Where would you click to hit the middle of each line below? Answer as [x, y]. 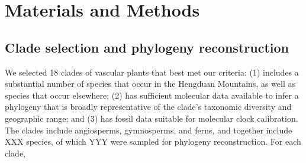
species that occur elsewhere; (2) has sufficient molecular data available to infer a [152, 95]
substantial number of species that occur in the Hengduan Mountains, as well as [150, 84]
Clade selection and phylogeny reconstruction [147, 47]
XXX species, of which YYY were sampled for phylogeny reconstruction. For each [153, 141]
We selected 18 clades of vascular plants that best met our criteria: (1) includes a [152, 72]
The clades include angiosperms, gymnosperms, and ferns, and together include [149, 130]
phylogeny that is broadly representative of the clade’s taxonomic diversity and [148, 107]
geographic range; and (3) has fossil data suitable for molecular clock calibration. [152, 118]
